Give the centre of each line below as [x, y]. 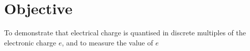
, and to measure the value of [107, 42]
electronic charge [30, 42]
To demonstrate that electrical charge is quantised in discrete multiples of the [125, 33]
